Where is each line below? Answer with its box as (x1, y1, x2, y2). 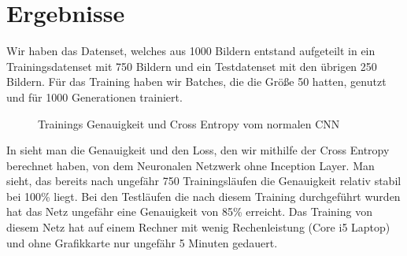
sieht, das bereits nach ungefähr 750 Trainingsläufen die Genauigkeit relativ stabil (6, 173, 401, 189)
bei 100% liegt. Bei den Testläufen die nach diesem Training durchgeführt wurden (6, 187, 401, 204)
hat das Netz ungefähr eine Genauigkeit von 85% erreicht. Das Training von (6, 203, 372, 220)
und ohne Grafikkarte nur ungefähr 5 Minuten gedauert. (6, 234, 278, 250)
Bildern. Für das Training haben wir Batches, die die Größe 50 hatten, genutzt (6, 73, 387, 90)
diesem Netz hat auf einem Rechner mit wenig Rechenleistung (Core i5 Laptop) (6, 219, 390, 236)
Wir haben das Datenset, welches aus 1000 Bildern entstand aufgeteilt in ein (6, 43, 376, 59)
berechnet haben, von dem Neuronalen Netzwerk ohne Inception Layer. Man (6, 157, 375, 173)
